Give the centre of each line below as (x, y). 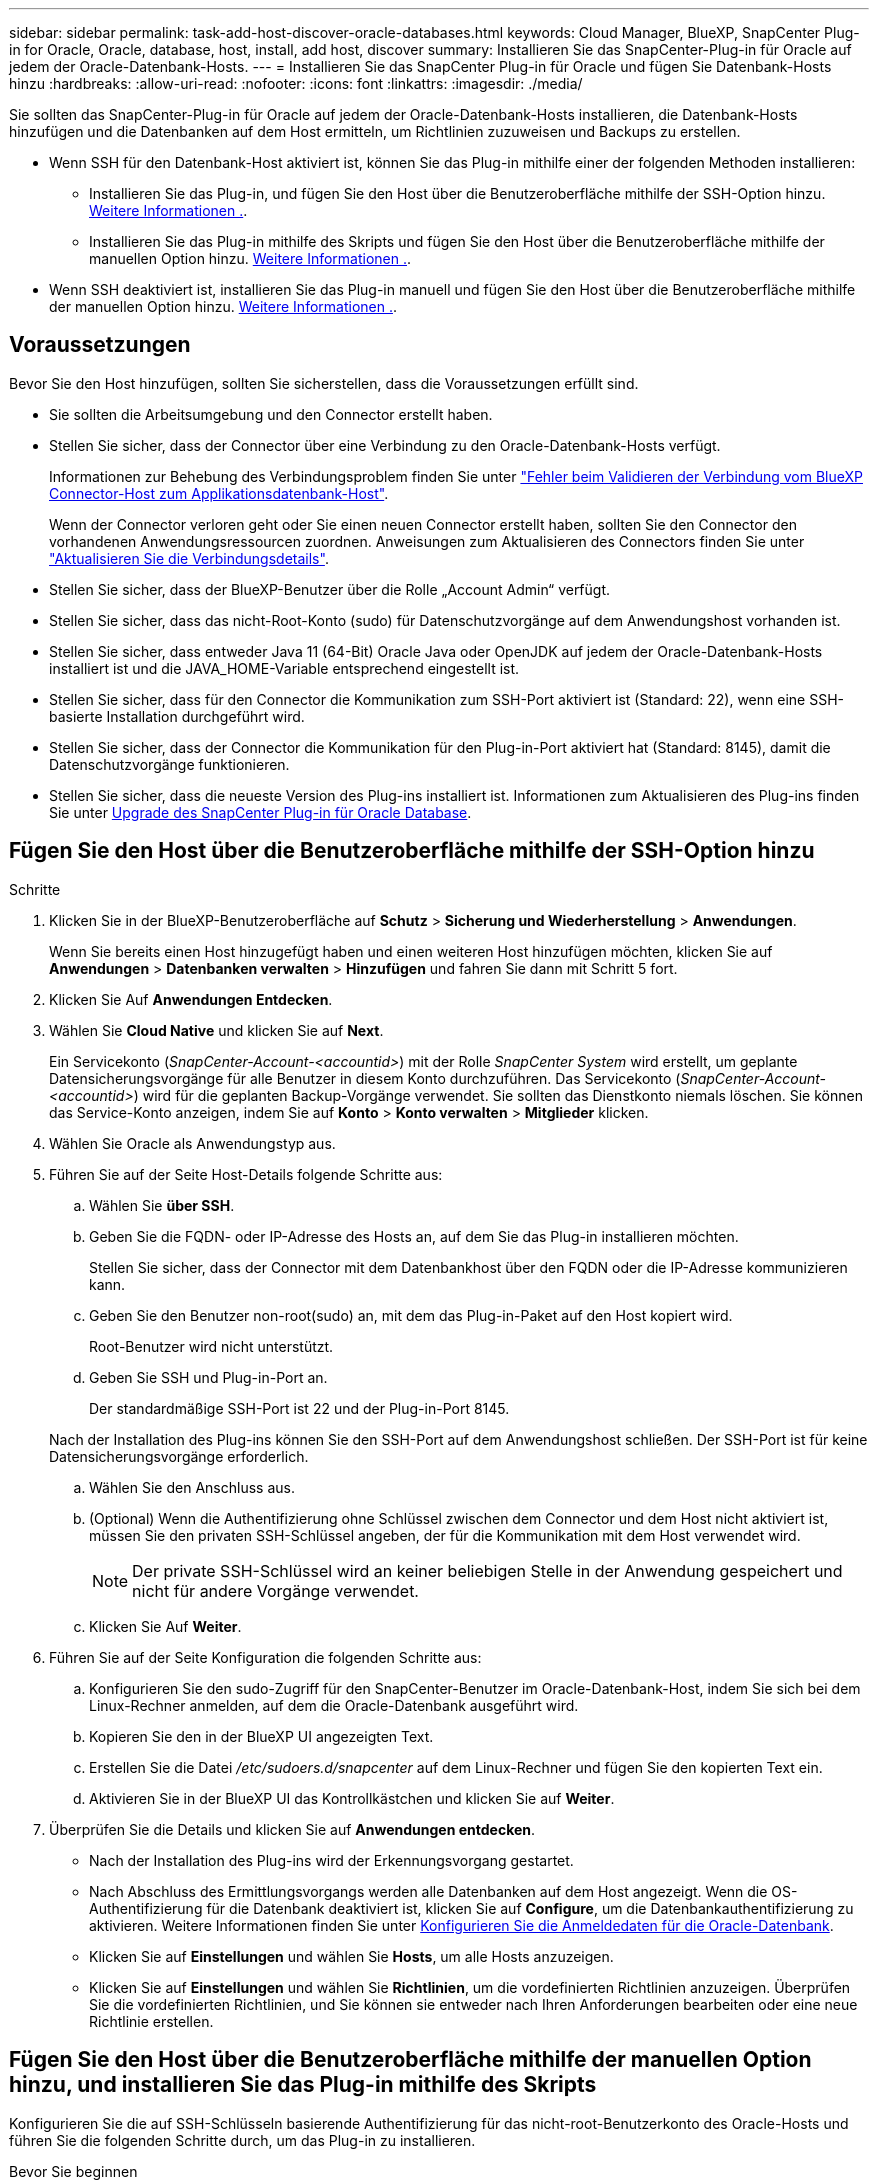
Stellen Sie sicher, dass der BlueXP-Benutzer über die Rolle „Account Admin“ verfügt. (330, 589)
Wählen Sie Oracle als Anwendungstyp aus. (192, 1143)
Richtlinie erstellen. (151, 2021)
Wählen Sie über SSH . (162, 1205)
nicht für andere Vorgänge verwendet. (275, 1590)
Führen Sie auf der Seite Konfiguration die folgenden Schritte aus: (265, 1657)
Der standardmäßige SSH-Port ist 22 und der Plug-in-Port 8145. (299, 1408)
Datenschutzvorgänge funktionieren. (169, 764)
